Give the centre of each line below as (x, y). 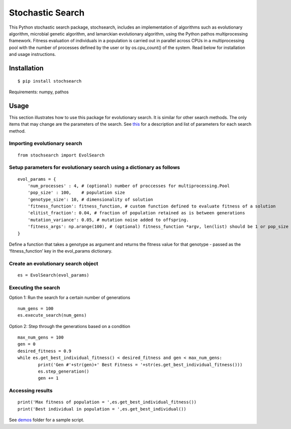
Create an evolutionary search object (54, 264)
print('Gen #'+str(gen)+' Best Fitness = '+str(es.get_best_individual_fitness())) (140, 365)
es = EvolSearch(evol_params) (54, 275)
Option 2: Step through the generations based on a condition (70, 326)
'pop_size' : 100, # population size (76, 193)
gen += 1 (48, 378)
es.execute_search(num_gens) (52, 315)
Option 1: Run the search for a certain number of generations (70, 297)
